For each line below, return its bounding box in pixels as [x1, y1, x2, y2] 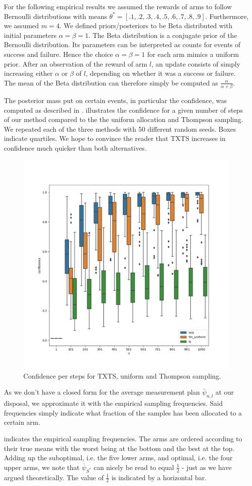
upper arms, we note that [4, 462, 80, 472]
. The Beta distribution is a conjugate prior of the [88, 30, 237, 40]
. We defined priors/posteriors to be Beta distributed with [59, 20, 233, 31]
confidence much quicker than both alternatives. [4, 143, 147, 153]
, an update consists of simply [151, 58, 240, 69]
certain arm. [4, 417, 40, 427]
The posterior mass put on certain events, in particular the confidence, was [4, 95, 227, 105]
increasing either [4, 68, 53, 78]
